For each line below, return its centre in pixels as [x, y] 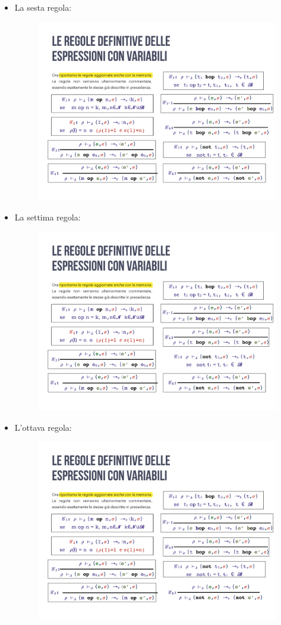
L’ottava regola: [43, 427]
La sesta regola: [43, 7]
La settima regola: [48, 217]
